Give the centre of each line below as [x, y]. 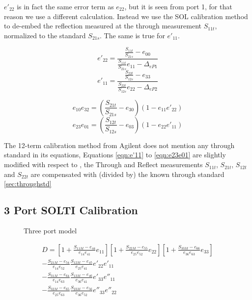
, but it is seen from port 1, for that [178, 6]
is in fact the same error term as [65, 6]
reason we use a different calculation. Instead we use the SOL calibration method [126, 16]
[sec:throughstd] [28, 184]
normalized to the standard [45, 35]
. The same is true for [132, 35]
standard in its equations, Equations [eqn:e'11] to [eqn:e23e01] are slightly [115, 155]
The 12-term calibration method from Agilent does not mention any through [119, 145]
